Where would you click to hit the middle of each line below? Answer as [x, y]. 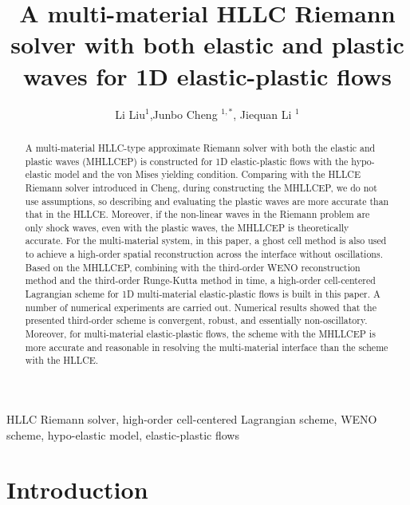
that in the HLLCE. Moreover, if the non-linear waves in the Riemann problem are [197, 214]
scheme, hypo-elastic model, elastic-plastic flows [123, 434]
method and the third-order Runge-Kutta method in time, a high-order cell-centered [200, 280]
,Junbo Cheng [183, 114]
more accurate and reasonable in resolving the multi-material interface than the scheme [207, 347]
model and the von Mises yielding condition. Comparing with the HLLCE [208, 174]
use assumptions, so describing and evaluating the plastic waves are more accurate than [207, 201]
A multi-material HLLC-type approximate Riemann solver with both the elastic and [200, 147]
